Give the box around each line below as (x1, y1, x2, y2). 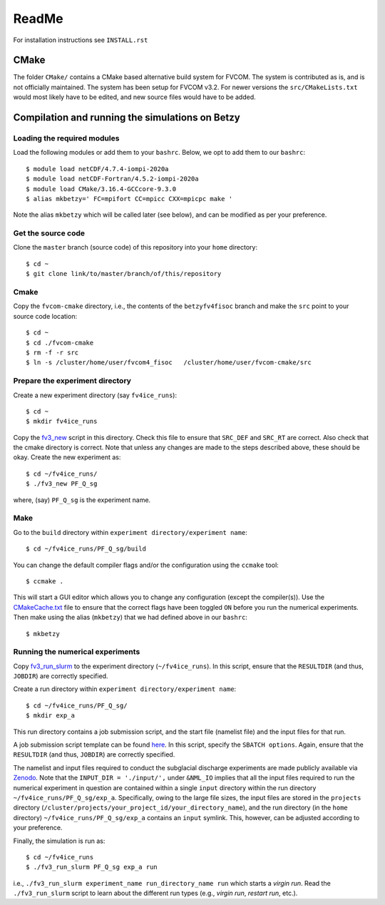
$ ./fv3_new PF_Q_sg (26, 480, 98, 488)
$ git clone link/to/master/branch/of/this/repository (26, 270, 222, 278)
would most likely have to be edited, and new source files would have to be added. (13, 93, 256, 101)
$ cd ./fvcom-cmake (26, 339, 94, 347)
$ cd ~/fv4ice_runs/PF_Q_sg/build (26, 545, 146, 553)
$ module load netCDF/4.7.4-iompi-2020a (26, 165, 169, 173)
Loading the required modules (13, 133, 120, 143)
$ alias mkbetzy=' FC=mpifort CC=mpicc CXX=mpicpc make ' (26, 195, 233, 203)
